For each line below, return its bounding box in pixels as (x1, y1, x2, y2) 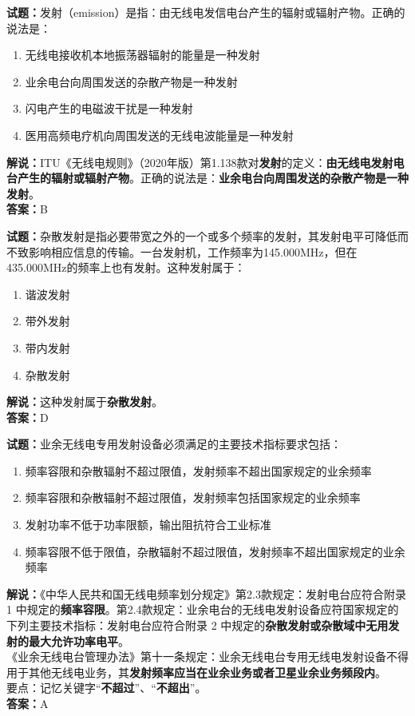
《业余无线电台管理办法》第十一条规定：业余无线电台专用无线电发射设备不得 (6, 648, 409, 665)
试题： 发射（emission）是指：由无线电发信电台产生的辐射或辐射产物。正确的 (6, 4, 405, 20)
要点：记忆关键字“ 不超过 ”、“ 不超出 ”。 (6, 679, 207, 696)
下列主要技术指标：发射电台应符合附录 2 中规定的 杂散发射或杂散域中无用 (6, 617, 389, 634)
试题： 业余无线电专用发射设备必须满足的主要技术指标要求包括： (6, 436, 342, 452)
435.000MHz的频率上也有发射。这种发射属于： (6, 259, 246, 276)
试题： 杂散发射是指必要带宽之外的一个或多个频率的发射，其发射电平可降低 (6, 227, 397, 244)
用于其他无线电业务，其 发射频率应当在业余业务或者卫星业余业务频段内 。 (6, 663, 386, 680)
